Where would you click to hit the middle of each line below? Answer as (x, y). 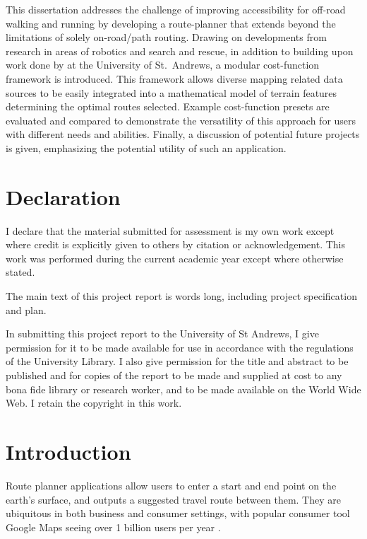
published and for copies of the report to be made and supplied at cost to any (174, 375)
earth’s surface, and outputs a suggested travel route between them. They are (173, 499)
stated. (20, 272)
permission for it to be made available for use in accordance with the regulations (180, 347)
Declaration (63, 196)
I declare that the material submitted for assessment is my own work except (170, 230)
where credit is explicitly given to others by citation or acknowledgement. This (176, 244)
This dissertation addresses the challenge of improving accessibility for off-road (176, 9)
